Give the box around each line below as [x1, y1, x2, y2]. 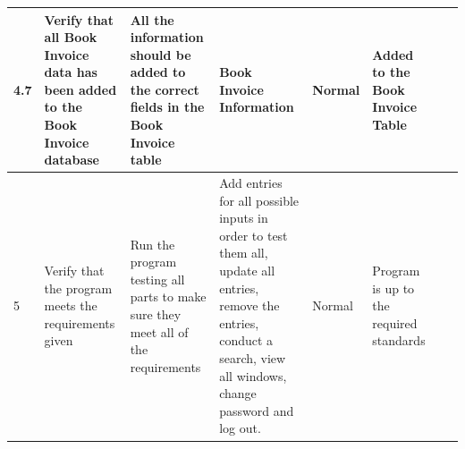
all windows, [219, 366, 287, 385]
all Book [44, 28, 97, 47]
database [44, 150, 99, 169]
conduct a [219, 331, 274, 350]
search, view [219, 349, 286, 368]
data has [44, 63, 97, 81]
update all [219, 261, 275, 280]
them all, [219, 243, 268, 262]
